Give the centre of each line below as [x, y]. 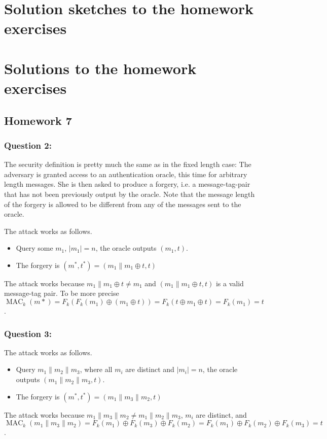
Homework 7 [38, 120]
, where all [96, 369]
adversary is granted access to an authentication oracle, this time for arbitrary [126, 174]
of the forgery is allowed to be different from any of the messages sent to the [123, 204]
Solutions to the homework [100, 68]
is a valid [230, 283]
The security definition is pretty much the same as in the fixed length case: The [128, 164]
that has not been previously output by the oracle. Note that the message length [130, 194]
